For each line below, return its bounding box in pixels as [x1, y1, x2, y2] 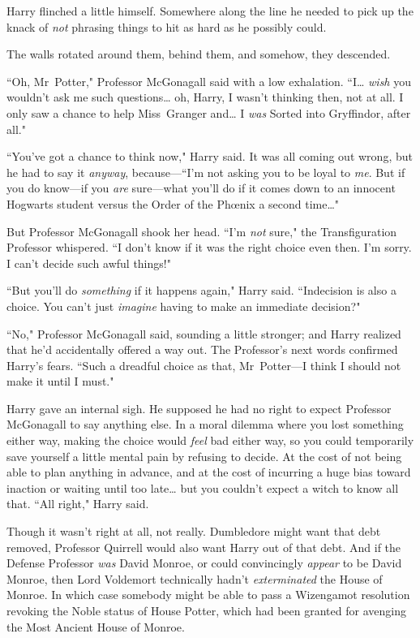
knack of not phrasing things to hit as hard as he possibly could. [6, 18, 327, 35]
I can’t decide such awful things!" [6, 254, 171, 271]
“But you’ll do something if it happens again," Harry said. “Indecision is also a [6, 282, 396, 299]
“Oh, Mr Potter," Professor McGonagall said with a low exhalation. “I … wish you [6, 72, 411, 89]
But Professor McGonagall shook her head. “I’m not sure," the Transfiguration [6, 222, 397, 239]
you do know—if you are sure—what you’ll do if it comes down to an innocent [6, 179, 396, 196]
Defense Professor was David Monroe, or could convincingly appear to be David [6, 554, 402, 571]
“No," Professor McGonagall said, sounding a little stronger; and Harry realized [6, 325, 401, 342]
